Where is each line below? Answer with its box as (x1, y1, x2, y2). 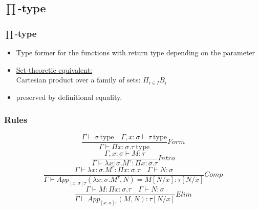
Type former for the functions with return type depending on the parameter (16, 47, 255, 57)
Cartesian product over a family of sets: (16, 74, 141, 85)
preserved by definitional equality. (16, 91, 122, 102)
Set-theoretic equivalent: (16, 64, 93, 75)
